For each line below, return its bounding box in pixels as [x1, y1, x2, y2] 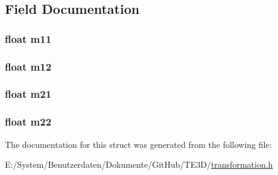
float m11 [5, 31, 52, 46]
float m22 [5, 114, 52, 129]
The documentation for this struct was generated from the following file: [5, 138, 272, 150]
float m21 [5, 86, 52, 101]
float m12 [5, 59, 52, 74]
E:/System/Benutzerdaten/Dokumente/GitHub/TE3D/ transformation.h [5, 158, 273, 171]
